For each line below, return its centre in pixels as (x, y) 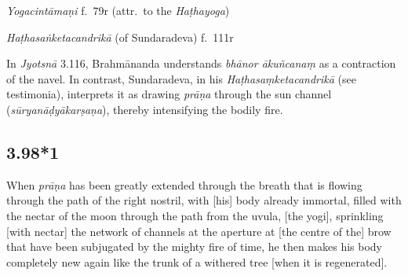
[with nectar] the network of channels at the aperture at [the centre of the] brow (199, 231)
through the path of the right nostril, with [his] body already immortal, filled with (204, 200)
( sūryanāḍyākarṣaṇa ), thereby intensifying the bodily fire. (145, 109)
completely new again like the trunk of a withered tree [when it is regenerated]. (197, 261)
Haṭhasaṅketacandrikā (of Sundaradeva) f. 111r (120, 37)
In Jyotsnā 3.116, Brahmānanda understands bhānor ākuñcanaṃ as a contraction (201, 63)
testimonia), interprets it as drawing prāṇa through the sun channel (169, 94)
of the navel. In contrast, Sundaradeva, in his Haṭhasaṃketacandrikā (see (181, 78)
